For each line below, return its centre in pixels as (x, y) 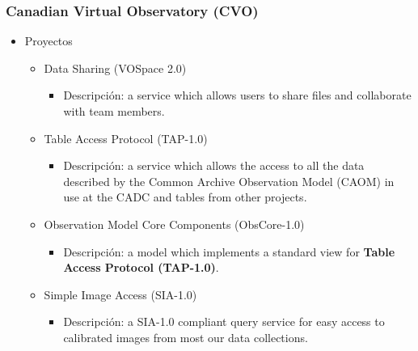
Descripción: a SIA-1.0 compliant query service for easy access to (224, 321)
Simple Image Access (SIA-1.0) (120, 294)
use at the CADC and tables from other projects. (185, 197)
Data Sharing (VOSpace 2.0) (115, 68)
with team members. (114, 111)
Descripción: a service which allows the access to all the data (214, 165)
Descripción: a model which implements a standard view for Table (229, 251)
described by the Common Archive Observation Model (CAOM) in (229, 181)
